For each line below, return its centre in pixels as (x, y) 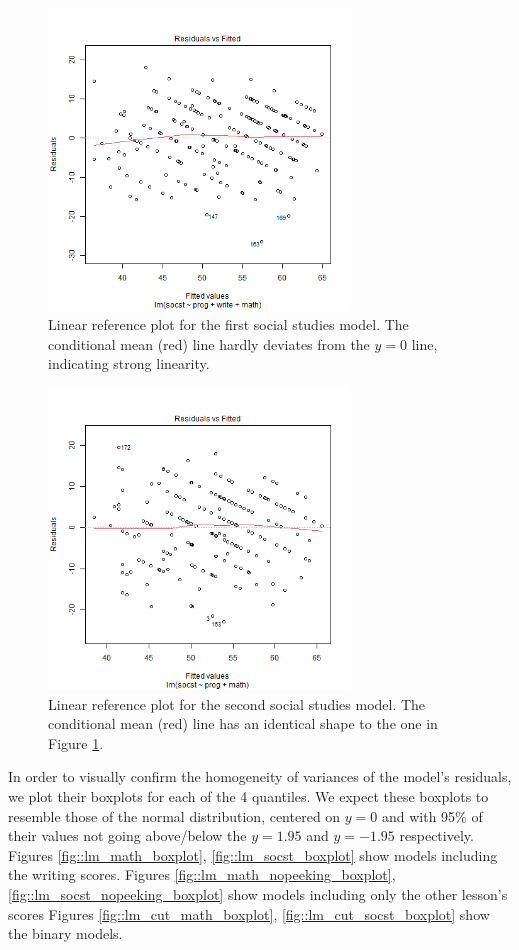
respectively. (436, 835)
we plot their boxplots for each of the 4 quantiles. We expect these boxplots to (248, 796)
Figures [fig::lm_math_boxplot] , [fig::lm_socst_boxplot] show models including (253, 854)
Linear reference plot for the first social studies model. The (228, 323)
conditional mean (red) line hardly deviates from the (209, 343)
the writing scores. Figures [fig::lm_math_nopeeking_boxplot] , (202, 874)
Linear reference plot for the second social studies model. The (237, 703)
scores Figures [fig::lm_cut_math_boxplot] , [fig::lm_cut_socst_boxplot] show (249, 913)
